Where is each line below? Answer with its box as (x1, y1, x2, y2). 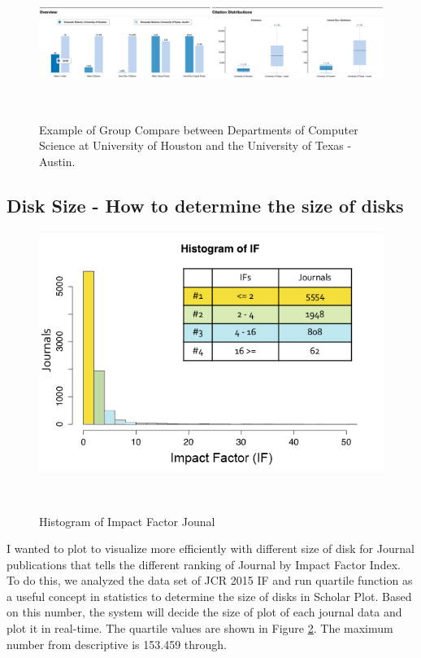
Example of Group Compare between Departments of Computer (39, 121, 358, 138)
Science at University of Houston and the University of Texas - (39, 137, 352, 154)
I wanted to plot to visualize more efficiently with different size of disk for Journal (7, 540, 414, 557)
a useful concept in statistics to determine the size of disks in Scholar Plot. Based (7, 587, 412, 604)
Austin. (39, 152, 76, 169)
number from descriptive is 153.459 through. (7, 635, 227, 652)
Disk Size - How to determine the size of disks (7, 192, 404, 217)
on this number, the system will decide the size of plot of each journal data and (7, 603, 402, 621)
